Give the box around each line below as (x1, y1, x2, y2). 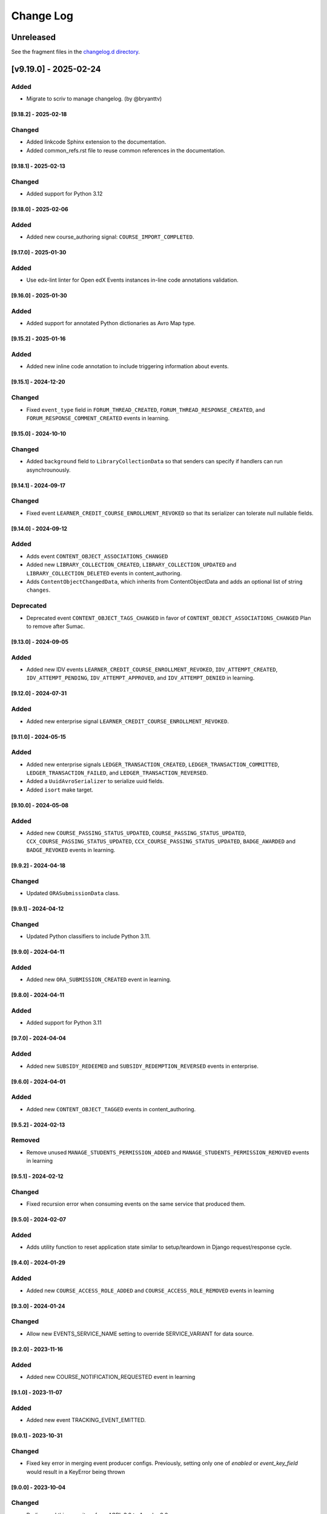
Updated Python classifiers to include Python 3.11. (26, 933, 151, 940)
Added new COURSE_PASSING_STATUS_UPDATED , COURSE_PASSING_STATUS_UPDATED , (26, 830, 246, 837)
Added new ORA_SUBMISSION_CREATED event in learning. (26, 976, 172, 983)
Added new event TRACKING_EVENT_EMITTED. (26, 1416, 146, 1424)
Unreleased (11, 32, 56, 42)
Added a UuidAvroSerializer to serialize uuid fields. (26, 778, 164, 785)
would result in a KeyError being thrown (26, 1468, 125, 1475)
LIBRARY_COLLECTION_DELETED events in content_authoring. (26, 569, 182, 577)
